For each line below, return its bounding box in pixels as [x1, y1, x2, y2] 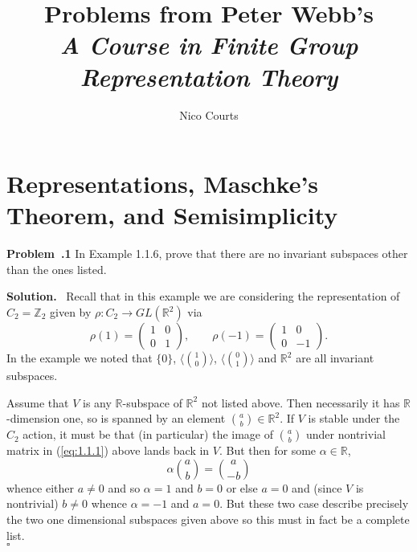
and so [108, 479, 141, 496]
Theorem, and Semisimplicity [6, 198, 338, 231]
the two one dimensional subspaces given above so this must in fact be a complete [6, 510, 410, 527]
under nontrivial [306, 426, 386, 443]
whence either [6, 479, 75, 496]
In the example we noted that [6, 350, 153, 366]
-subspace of [122, 394, 182, 411]
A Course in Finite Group [59, 28, 358, 62]
